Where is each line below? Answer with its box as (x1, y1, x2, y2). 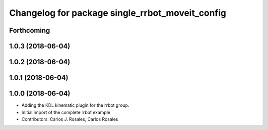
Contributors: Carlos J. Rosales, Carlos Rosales (21, 116, 119, 122)
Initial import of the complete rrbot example (21, 109, 111, 115)
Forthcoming (9, 26, 50, 35)
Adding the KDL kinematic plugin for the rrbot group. (21, 102, 129, 108)
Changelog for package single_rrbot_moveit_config (9, 7, 227, 18)
